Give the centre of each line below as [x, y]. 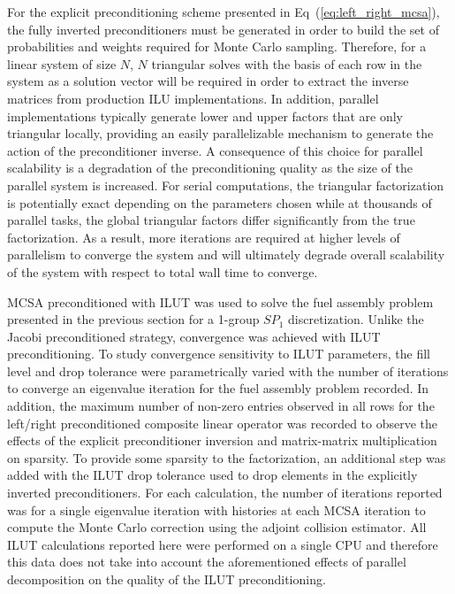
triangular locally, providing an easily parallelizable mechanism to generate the [220, 133]
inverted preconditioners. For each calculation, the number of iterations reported [225, 493]
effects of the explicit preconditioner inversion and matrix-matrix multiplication [222, 440]
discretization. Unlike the [356, 319]
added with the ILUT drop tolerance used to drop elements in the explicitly [212, 475]
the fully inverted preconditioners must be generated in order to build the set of [223, 29]
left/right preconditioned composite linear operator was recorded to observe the [223, 423]
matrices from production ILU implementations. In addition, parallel [193, 98]
